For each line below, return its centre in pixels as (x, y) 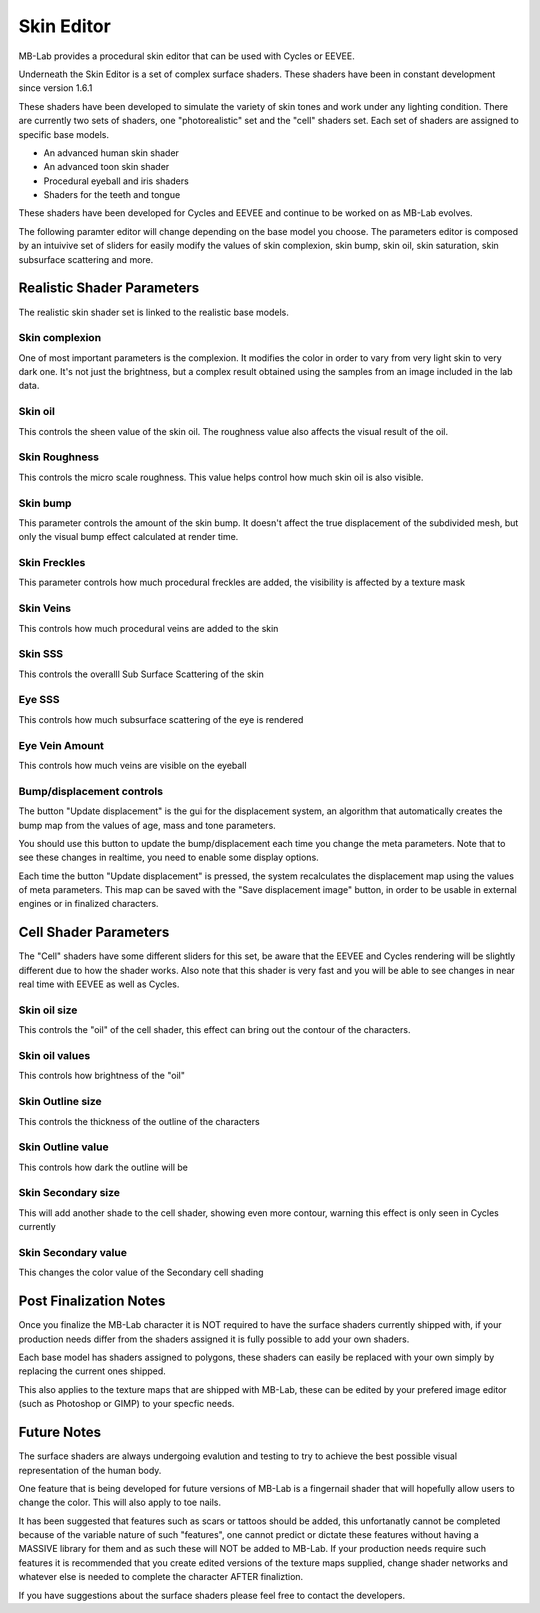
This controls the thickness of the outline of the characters (139, 1121)
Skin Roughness (59, 457)
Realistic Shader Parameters (109, 288)
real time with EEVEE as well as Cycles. (99, 984)
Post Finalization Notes (92, 1301)
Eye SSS (39, 700)
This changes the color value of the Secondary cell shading (141, 1272)
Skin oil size (48, 1010)
